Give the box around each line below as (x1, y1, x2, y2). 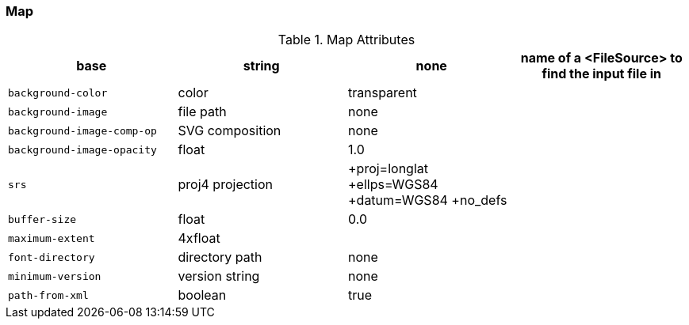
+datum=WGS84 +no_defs (348, 192, 507, 209)
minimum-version (8, 270, 101, 282)
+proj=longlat (348, 161, 429, 177)
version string (178, 268, 260, 285)
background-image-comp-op (8, 124, 157, 137)
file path (178, 104, 227, 120)
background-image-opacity (8, 143, 157, 156)
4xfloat (178, 230, 220, 247)
